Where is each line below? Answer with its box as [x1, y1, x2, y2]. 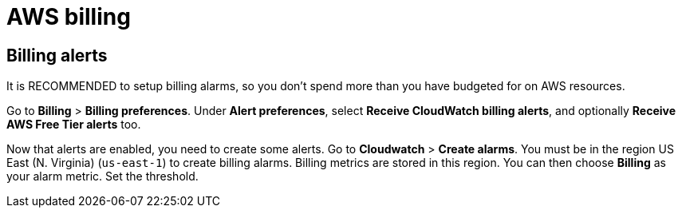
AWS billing [6, 3, 131, 30]
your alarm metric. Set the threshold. [6, 169, 199, 184]
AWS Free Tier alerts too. [6, 117, 141, 132]
